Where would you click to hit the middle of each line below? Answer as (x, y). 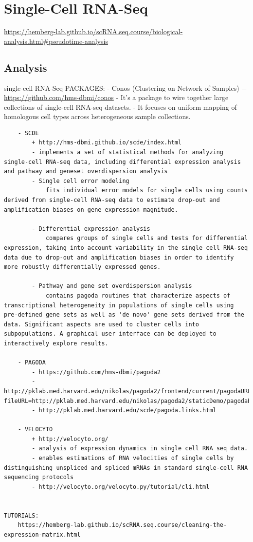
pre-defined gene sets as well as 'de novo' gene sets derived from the (124, 315)
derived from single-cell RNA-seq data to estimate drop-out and (112, 200)
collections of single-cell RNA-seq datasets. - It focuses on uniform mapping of (120, 107)
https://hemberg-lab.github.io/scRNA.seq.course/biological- (93, 31)
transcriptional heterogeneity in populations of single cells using (119, 305)
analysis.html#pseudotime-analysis (56, 41)
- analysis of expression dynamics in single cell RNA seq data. (140, 449)
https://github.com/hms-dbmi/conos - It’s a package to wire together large (116, 97)
